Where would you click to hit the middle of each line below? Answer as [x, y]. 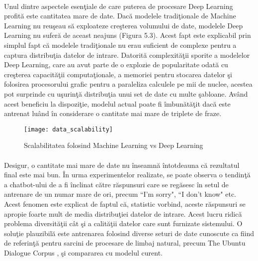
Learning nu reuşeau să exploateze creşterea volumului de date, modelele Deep [124, 25]
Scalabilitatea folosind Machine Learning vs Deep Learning [114, 145]
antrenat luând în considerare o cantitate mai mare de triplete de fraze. [113, 113]
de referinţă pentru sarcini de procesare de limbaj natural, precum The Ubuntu [125, 243]
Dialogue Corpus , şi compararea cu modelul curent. [84, 252]
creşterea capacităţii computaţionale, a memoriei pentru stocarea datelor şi [118, 74]
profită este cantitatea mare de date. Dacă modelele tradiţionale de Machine [120, 16]
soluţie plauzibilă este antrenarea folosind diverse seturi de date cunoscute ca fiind [129, 233]
